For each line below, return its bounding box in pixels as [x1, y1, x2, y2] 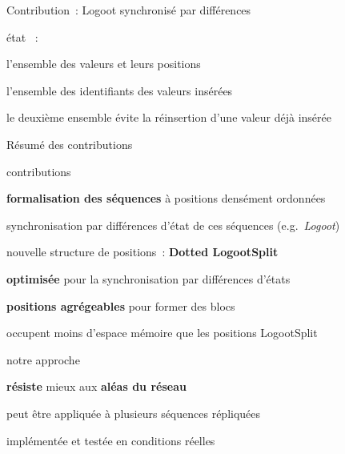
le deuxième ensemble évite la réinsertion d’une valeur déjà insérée [6, 109, 331, 126]
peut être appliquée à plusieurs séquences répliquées [6, 404, 261, 421]
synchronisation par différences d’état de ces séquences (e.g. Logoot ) [6, 216, 340, 233]
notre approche [6, 351, 80, 368]
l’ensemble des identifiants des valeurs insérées [6, 82, 233, 98]
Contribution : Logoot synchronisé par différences [6, 2, 251, 18]
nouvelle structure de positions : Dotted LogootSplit [6, 243, 279, 260]
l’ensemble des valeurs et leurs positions [6, 55, 201, 72]
